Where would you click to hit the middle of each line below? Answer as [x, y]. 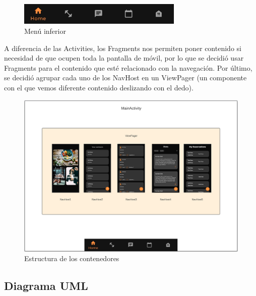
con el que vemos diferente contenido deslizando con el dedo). [99, 87]
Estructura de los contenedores [72, 258]
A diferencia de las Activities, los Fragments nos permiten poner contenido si [123, 48]
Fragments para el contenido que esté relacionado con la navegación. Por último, [128, 67]
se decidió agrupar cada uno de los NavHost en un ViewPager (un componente [125, 78]
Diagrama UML [46, 286]
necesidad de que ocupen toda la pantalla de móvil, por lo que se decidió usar [124, 58]
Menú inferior [45, 31]
